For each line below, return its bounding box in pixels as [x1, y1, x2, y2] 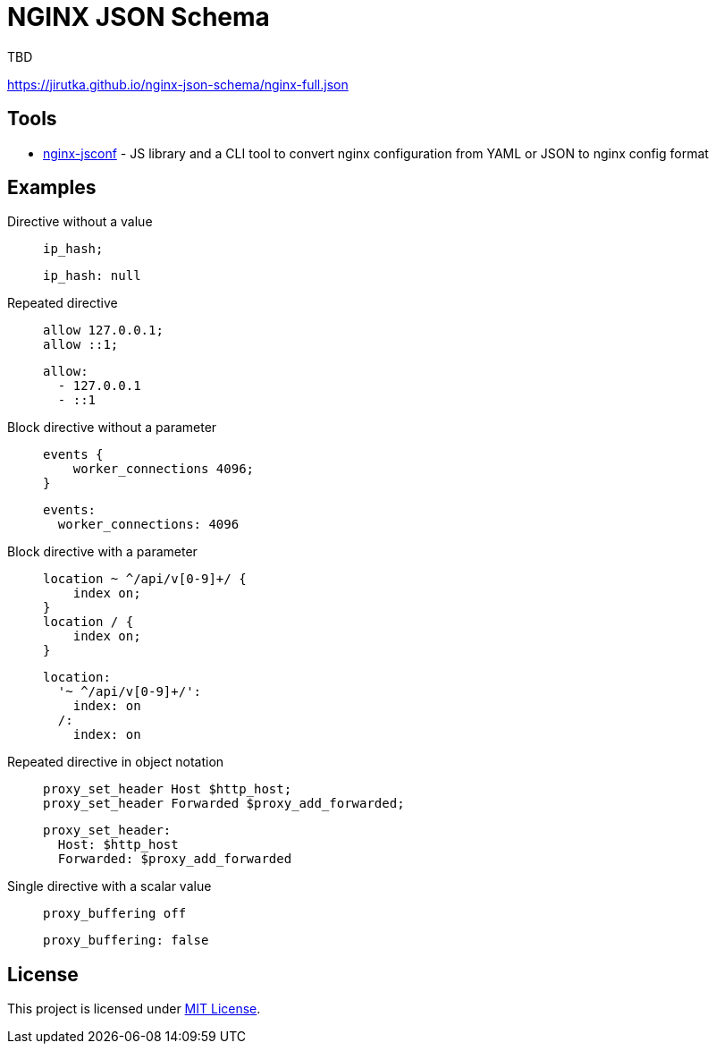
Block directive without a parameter [7, 420, 217, 436]
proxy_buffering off [43, 906, 187, 921]
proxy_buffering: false [43, 933, 209, 948]
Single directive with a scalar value [7, 878, 212, 894]
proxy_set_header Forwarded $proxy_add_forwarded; [43, 796, 405, 811]
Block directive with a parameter [7, 544, 198, 560]
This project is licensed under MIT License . [7, 1001, 261, 1017]
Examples [7, 176, 97, 199]
